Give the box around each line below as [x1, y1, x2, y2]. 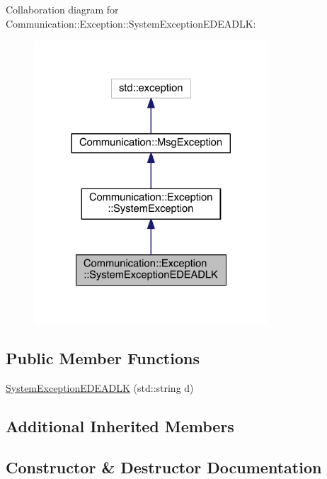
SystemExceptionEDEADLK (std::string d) [6, 380, 194, 395]
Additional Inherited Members [6, 415, 234, 436]
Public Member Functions [6, 346, 200, 368]
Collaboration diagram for [6, 2, 119, 16]
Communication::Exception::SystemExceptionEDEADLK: [6, 16, 256, 30]
